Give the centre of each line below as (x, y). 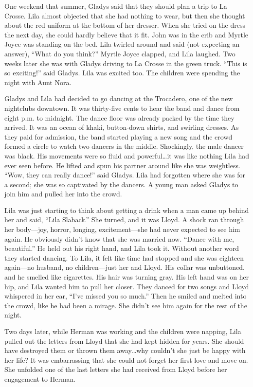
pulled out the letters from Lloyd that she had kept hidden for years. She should (124, 341)
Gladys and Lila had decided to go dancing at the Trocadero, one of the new (119, 98)
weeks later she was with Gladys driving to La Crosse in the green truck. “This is (126, 63)
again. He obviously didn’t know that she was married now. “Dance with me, (119, 238)
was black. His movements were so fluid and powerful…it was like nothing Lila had (127, 155)
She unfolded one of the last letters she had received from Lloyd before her (116, 369)
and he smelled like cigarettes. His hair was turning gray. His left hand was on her (127, 277)
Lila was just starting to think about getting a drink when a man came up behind (127, 210)
